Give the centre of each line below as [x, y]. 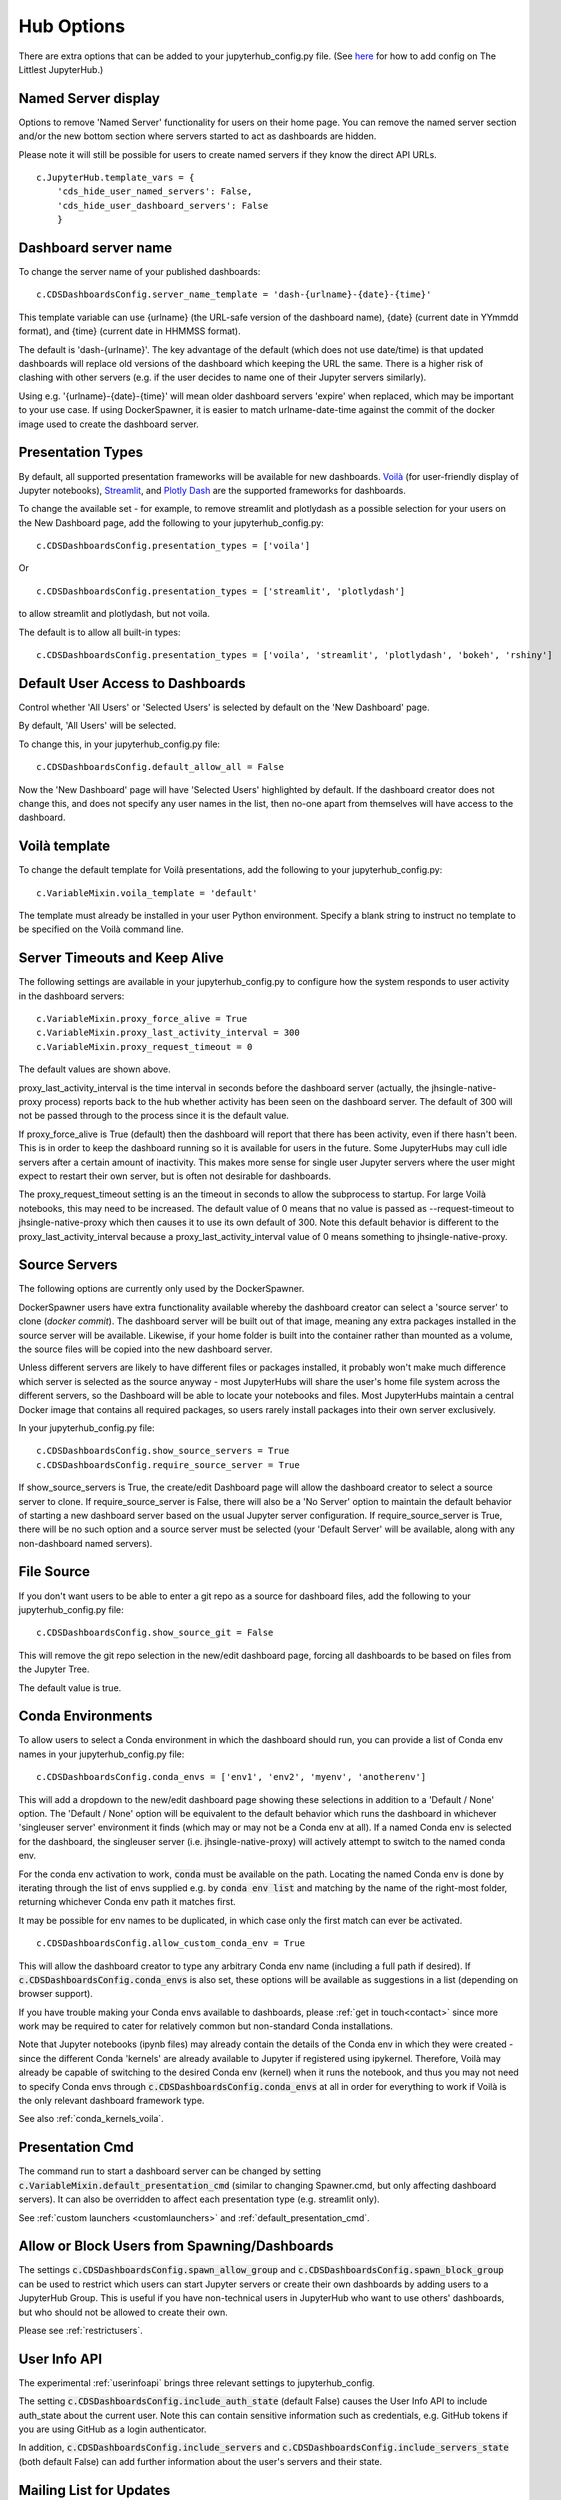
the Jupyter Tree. [54, 1669]
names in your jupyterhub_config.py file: [101, 1754]
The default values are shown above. [95, 1069]
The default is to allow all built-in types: [99, 632]
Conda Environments [85, 1716]
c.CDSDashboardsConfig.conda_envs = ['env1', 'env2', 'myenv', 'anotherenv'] [231, 1777]
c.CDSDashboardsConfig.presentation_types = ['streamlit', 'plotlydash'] [221, 591]
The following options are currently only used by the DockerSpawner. [161, 1289]
